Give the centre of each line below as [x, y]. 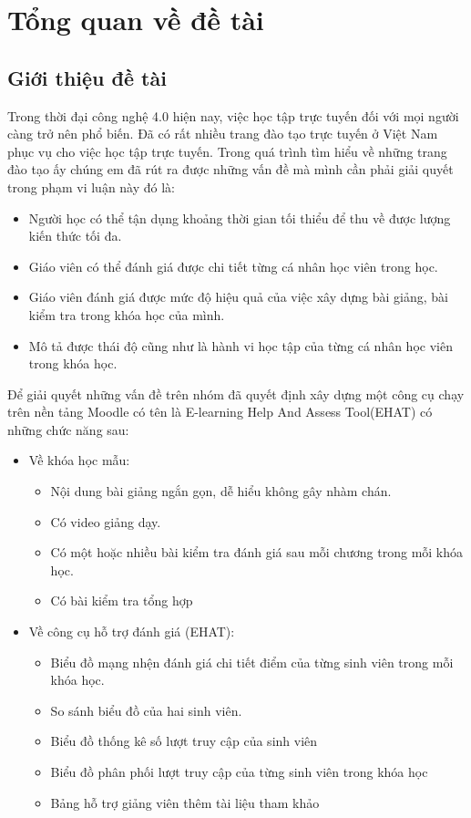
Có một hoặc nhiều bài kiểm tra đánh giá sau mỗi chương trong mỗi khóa [257, 552]
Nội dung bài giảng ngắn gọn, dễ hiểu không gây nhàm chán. [221, 491]
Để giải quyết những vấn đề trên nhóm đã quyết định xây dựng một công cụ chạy [236, 393]
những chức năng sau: [68, 429]
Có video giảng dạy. [106, 521]
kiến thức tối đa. [75, 236]
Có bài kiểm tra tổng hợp [122, 601]
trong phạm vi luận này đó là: [92, 186]
